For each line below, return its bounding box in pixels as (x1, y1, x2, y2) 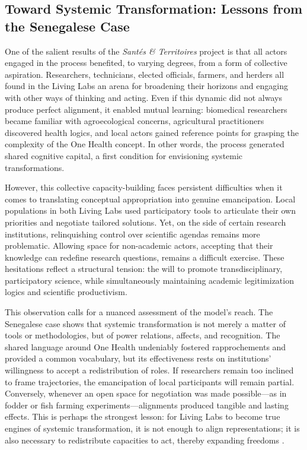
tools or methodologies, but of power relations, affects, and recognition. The (5, 329, 280, 341)
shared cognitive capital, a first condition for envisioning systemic (5, 149, 243, 161)
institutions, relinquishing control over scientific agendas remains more (5, 227, 260, 240)
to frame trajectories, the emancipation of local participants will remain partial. (5, 375, 295, 388)
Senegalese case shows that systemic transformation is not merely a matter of (5, 317, 286, 329)
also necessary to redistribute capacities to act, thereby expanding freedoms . (5, 433, 284, 446)
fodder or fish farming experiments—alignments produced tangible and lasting (5, 398, 289, 411)
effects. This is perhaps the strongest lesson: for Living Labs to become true (5, 410, 280, 423)
